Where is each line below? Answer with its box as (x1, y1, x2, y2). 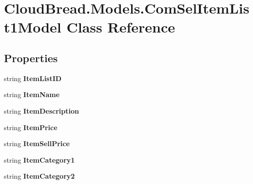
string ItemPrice (4, 122, 58, 132)
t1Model (4, 17, 61, 37)
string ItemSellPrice (4, 138, 70, 149)
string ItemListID (4, 73, 62, 83)
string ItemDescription (4, 105, 79, 116)
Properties (4, 50, 58, 65)
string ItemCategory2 (4, 171, 75, 181)
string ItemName (4, 89, 60, 100)
